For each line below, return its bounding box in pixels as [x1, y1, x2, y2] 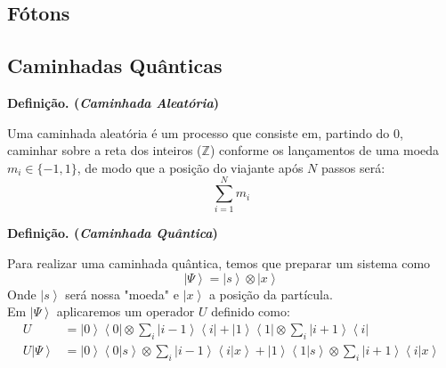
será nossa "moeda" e [65, 284, 179, 303]
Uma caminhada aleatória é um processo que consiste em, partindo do [7, 123, 390, 142]
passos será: [320, 158, 385, 176]
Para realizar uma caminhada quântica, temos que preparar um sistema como [7, 254, 431, 273]
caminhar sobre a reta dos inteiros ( [7, 141, 202, 159]
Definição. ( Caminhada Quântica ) [7, 224, 218, 242]
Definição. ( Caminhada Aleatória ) [7, 93, 220, 111]
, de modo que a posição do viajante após [77, 158, 304, 176]
